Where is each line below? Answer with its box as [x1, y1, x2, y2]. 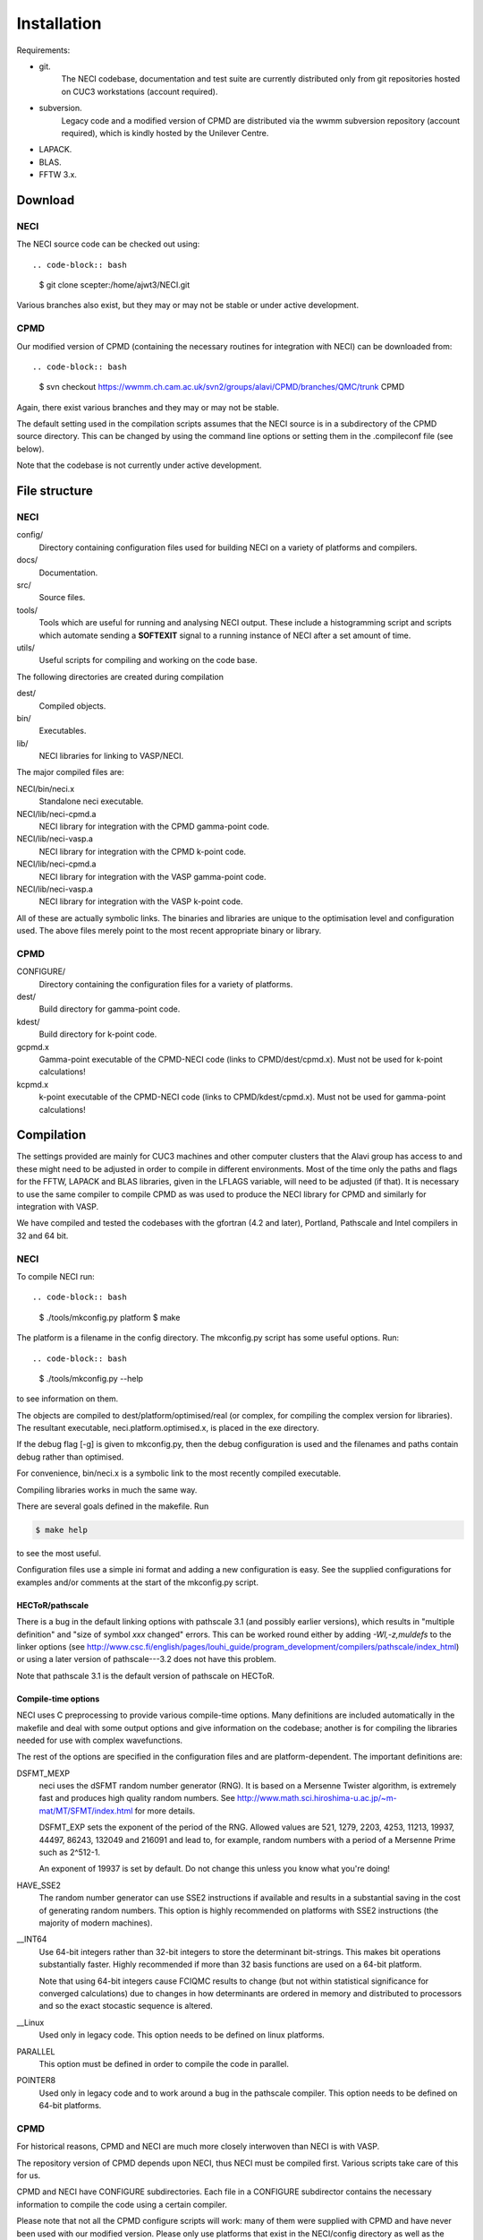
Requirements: [16, 45, 71, 56]
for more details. [134, 1805, 196, 1816]
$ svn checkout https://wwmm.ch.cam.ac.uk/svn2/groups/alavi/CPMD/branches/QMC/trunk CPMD [38, 382, 405, 392]
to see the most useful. [16, 1548, 102, 1559]
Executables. [38, 726, 87, 737]
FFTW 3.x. [38, 169, 78, 180]
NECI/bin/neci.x [16, 783, 75, 794]
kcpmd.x [16, 1079, 49, 1090]
